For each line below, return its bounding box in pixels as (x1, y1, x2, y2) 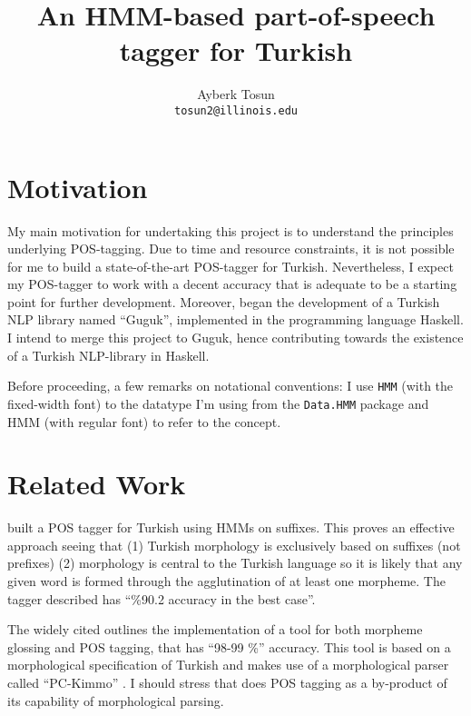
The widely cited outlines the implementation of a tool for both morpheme (7, 620, 423, 639)
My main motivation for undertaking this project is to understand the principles (7, 221, 454, 240)
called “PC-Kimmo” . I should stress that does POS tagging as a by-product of (7, 673, 447, 692)
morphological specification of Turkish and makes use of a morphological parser (7, 655, 449, 674)
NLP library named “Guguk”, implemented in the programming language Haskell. (7, 310, 464, 329)
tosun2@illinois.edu (173, 104, 299, 117)
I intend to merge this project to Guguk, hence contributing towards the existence (7, 328, 464, 347)
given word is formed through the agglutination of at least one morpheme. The (7, 572, 446, 591)
